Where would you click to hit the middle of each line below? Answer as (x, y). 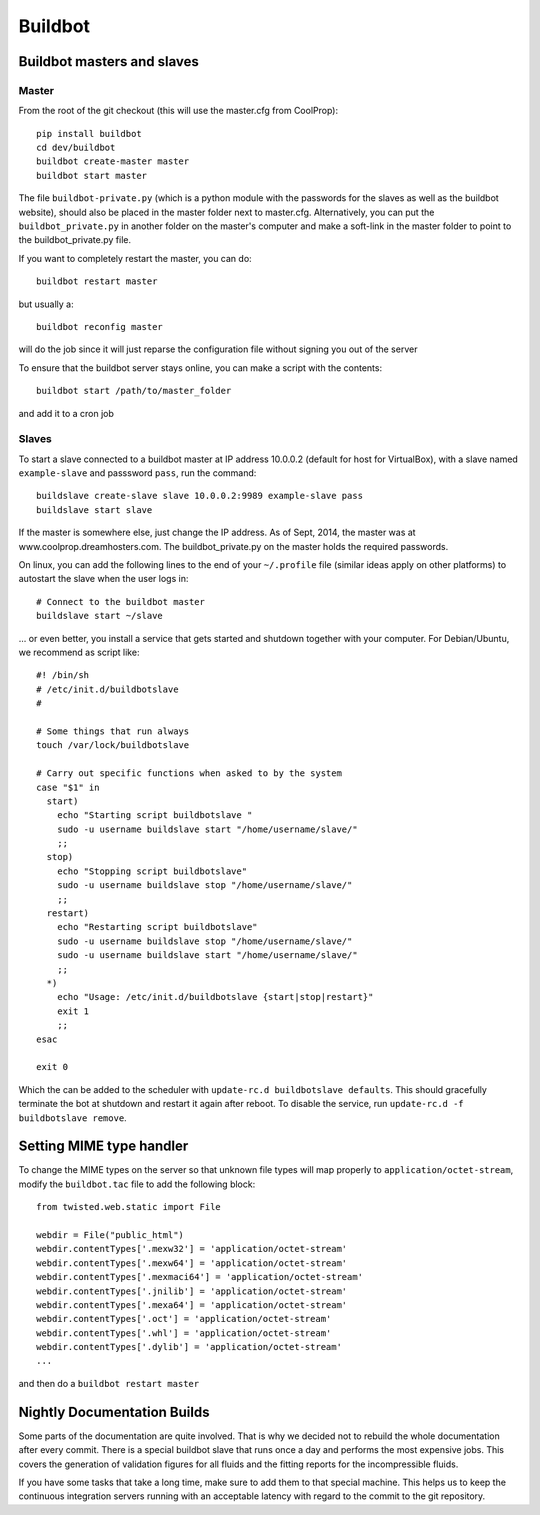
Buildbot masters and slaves (109, 61)
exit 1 (73, 1011)
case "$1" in (68, 787)
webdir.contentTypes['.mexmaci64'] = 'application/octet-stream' (200, 1277)
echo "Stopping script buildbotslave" (152, 871)
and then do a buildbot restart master (109, 1383)
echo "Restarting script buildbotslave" (157, 927)
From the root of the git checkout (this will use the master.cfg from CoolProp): (178, 111)
